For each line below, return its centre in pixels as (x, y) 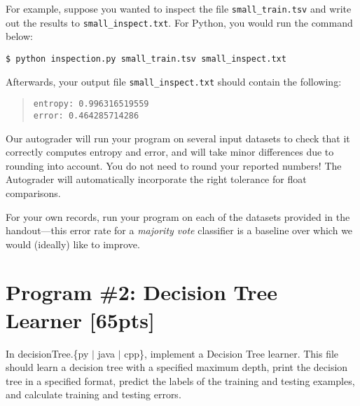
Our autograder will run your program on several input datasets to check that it (178, 138)
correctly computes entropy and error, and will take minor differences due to (170, 152)
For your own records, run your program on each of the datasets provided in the (178, 216)
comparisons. (33, 192)
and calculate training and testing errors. (94, 394)
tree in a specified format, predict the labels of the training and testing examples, (180, 380)
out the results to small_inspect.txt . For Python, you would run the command (179, 22)
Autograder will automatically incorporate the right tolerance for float (156, 179)
